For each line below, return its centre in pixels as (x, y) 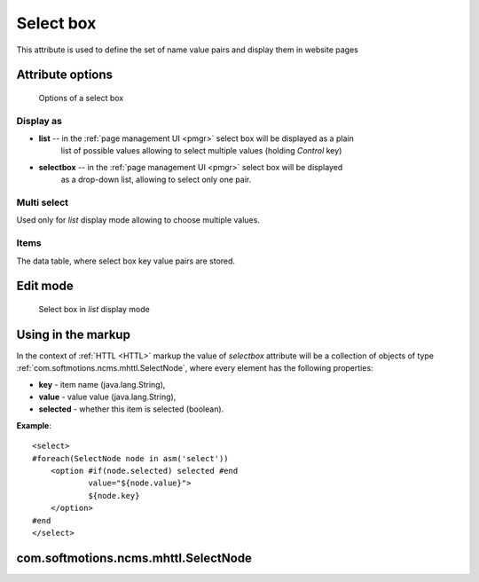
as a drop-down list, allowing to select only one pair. (156, 180)
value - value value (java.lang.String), (107, 397)
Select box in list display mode (94, 309)
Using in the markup (73, 334)
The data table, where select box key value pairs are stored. (126, 261)
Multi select (43, 202)
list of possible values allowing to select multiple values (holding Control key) (201, 151)
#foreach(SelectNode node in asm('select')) (131, 458)
